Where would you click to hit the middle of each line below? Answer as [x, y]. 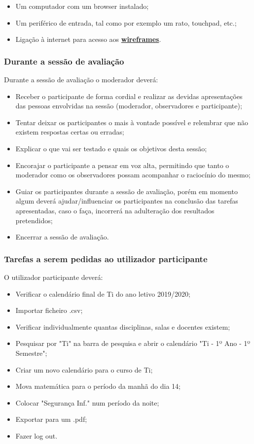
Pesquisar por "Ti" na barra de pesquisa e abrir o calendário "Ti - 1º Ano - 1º [133, 343]
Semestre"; [31, 353]
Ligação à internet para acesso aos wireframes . [88, 39]
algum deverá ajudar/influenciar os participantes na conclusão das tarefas [127, 201]
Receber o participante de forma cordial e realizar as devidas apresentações [129, 96]
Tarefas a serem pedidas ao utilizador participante [106, 258]
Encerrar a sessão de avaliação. [62, 237]
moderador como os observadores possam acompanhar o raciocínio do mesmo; [133, 175]
